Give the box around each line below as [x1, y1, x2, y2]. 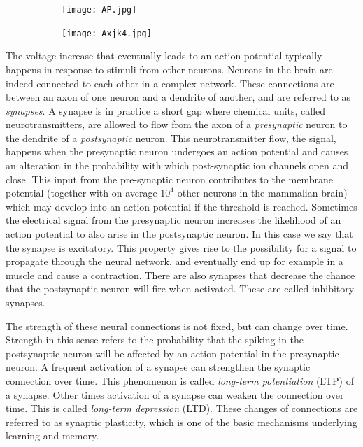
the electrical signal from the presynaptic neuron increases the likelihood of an [6, 213, 341, 227]
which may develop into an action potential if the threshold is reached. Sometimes [6, 199, 357, 213]
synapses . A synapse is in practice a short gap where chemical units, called [6, 103, 326, 118]
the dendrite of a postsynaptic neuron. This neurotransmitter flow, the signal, [6, 130, 336, 145]
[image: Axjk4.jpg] [62, 28, 152, 38]
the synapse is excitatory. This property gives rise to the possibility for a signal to [6, 240, 357, 255]
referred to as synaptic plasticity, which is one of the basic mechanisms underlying [6, 414, 357, 429]
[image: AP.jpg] [62, 5, 137, 15]
